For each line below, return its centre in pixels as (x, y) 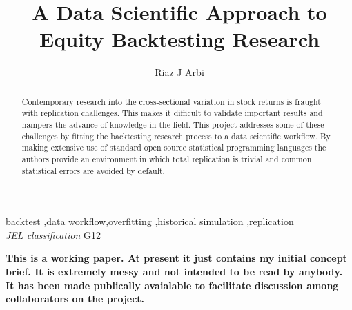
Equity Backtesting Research (179, 39)
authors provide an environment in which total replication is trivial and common (167, 158)
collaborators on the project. (75, 299)
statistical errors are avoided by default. (93, 170)
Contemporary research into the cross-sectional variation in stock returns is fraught (171, 101)
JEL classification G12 (53, 234)
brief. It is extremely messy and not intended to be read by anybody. (174, 272)
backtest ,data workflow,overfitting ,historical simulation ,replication (150, 221)
